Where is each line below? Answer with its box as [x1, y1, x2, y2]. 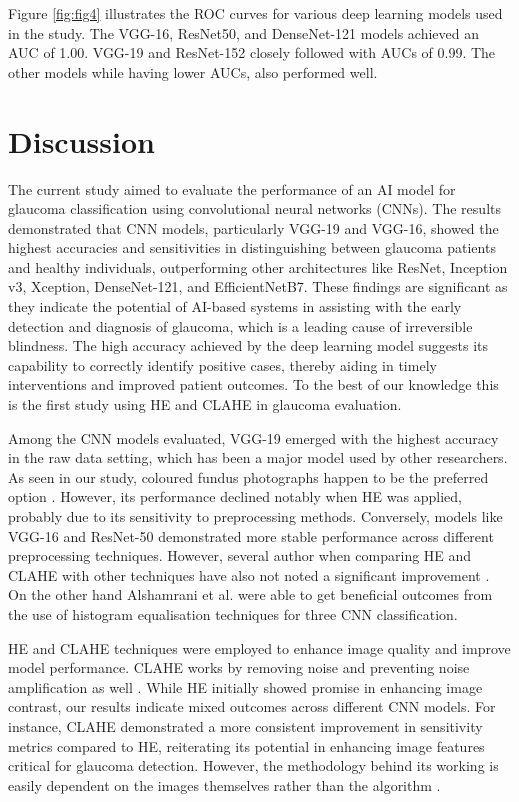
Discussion [8, 120, 155, 161]
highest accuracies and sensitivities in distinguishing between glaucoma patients [8, 237, 496, 258]
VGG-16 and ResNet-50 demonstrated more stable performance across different [8, 525, 494, 546]
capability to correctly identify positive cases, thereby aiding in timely [8, 354, 437, 375]
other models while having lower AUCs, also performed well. [8, 61, 378, 82]
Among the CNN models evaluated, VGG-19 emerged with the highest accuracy [8, 427, 499, 448]
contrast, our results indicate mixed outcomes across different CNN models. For [8, 696, 496, 717]
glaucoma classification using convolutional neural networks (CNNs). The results [8, 198, 501, 219]
